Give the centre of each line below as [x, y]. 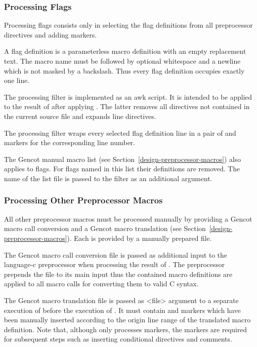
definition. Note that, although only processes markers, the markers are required [126, 329]
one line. [17, 80]
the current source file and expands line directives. [80, 116]
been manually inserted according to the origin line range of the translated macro [127, 320]
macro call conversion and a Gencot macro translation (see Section [105, 228]
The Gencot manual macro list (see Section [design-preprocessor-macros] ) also [123, 159]
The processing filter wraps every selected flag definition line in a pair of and [120, 133]
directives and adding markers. [50, 34]
